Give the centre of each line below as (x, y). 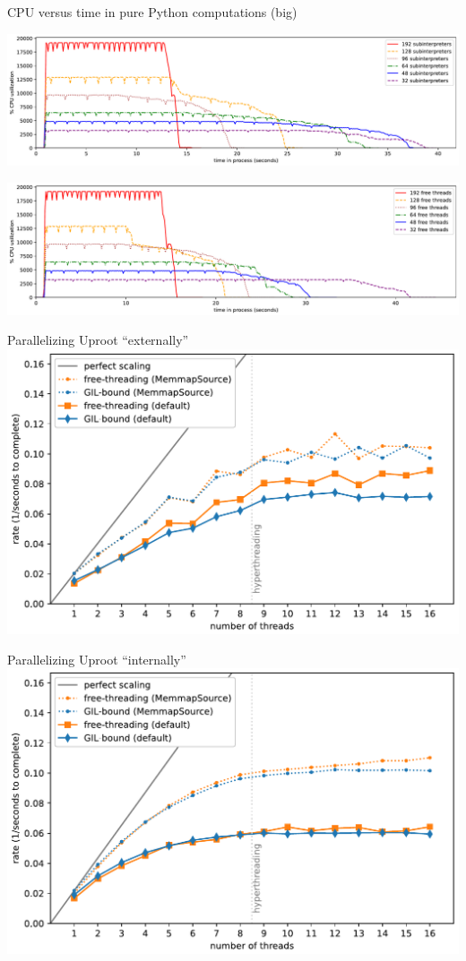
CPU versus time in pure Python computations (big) (152, 12)
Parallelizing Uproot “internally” (97, 659)
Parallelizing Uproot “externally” (98, 340)
